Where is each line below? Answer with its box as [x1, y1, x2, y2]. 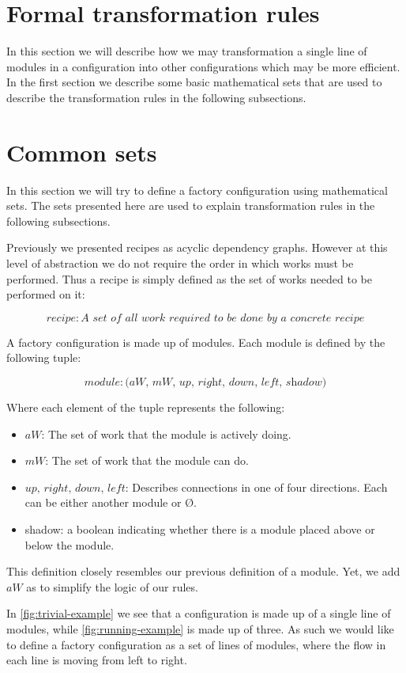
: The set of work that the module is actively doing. [41, 425, 291, 442]
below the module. [24, 536, 115, 553]
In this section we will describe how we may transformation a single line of [6, 43, 367, 59]
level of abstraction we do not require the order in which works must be [6, 255, 354, 271]
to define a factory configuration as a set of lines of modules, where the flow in [6, 636, 386, 652]
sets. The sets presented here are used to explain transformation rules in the [6, 197, 375, 214]
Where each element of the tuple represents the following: [6, 398, 285, 415]
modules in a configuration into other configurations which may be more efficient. [6, 58, 400, 74]
